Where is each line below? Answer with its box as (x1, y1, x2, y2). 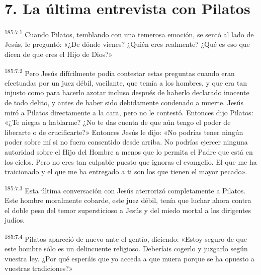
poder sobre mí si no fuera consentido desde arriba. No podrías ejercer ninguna (5, 136, 248, 147)
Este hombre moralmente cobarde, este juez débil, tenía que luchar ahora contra (5, 195, 251, 205)
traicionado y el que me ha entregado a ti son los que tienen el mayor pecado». (5, 166, 247, 177)
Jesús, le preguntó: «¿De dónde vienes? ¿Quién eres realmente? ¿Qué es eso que (5, 39, 250, 49)
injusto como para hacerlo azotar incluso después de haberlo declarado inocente (5, 87, 249, 98)
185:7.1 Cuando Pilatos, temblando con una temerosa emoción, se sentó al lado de (5, 28, 254, 39)
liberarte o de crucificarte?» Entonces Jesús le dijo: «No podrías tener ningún (5, 126, 243, 137)
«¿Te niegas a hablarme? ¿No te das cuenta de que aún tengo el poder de (5, 117, 231, 127)
